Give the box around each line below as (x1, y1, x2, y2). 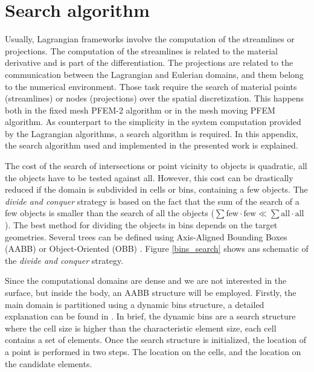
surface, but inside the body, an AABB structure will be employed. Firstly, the (5, 286, 296, 298)
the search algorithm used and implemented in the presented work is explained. (5, 139, 298, 152)
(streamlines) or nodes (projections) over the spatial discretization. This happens (5, 92, 304, 104)
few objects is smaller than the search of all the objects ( (5, 207, 214, 219)
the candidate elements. (5, 357, 92, 370)
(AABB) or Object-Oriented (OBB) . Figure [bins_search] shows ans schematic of (5, 242, 309, 255)
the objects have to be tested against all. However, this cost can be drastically (5, 171, 293, 184)
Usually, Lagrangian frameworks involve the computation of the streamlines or (5, 33, 295, 45)
